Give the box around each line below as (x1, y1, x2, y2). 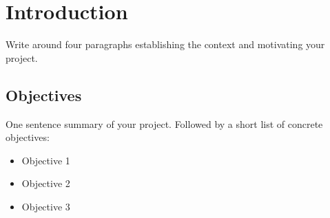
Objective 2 (21, 176, 70, 190)
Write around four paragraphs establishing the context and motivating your (6, 37, 325, 52)
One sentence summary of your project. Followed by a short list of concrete (6, 116, 323, 131)
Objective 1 (21, 153, 70, 167)
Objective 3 (21, 199, 70, 213)
